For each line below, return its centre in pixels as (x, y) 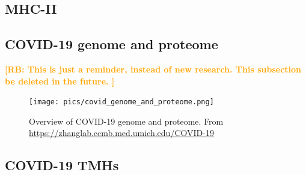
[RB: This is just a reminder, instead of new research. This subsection (153, 69)
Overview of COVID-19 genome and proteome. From (126, 121)
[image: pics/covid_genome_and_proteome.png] (121, 102)
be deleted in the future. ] (60, 81)
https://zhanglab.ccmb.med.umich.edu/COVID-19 (121, 133)
